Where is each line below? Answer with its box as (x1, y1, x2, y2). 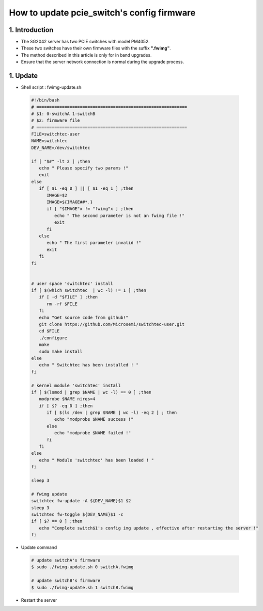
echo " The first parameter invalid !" (46, 240, 141, 246)
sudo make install (39, 348, 83, 354)
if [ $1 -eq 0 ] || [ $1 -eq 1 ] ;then (39, 186, 134, 191)
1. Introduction (9, 26, 53, 34)
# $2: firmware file (31, 118, 80, 123)
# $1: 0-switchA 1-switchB (31, 111, 95, 116)
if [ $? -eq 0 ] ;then (39, 403, 93, 409)
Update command (21, 545, 57, 550)
